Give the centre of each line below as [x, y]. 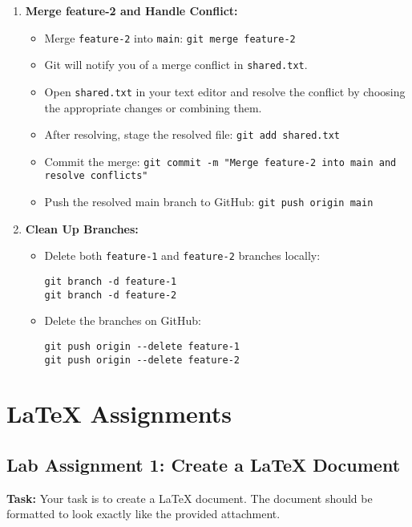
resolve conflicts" [96, 176]
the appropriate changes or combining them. [153, 107]
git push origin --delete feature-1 [142, 346]
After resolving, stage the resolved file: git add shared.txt [192, 134]
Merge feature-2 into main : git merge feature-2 [170, 37]
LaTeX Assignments [119, 413]
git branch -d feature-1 [111, 282]
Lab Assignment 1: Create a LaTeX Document [204, 465]
